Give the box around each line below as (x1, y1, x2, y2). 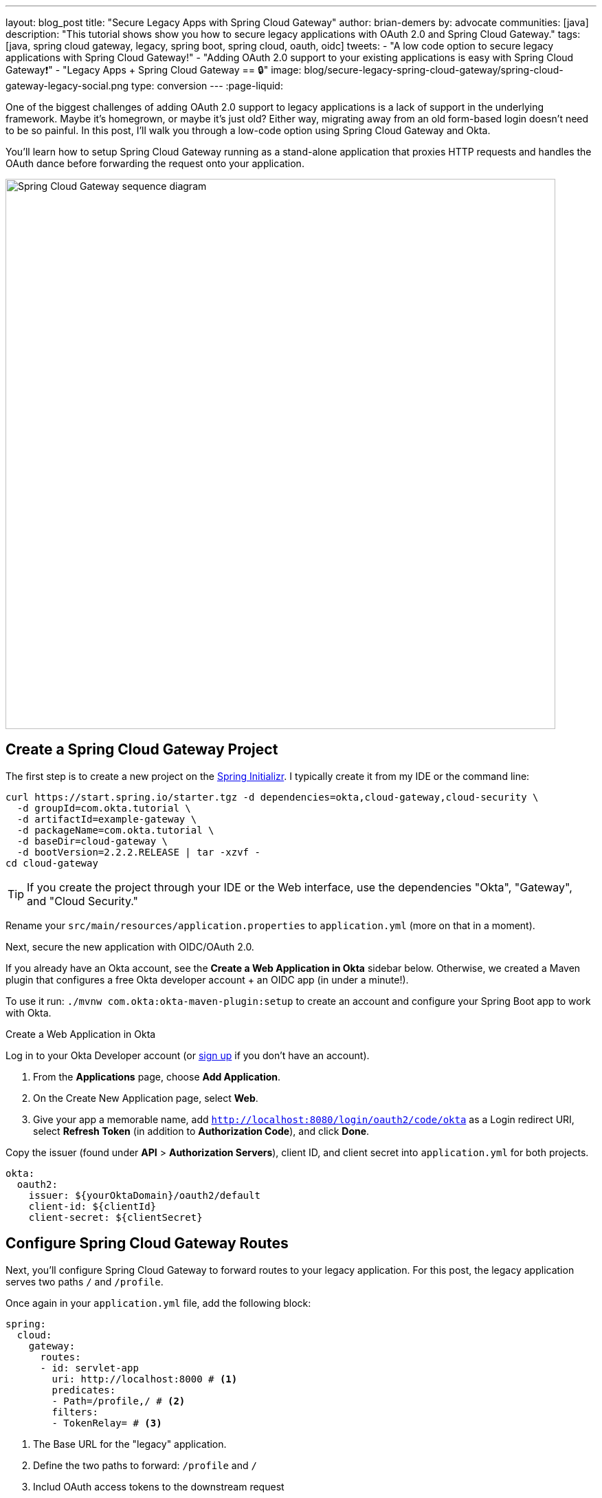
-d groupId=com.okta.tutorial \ (16, 802, 191, 814)
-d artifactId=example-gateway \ (16, 813, 197, 825)
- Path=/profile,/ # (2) (52, 1395, 186, 1407)
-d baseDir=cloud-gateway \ (16, 835, 168, 847)
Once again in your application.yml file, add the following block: (5, 1296, 311, 1309)
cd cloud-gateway (5, 857, 98, 869)
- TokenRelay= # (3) (52, 1417, 162, 1429)
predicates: (52, 1384, 116, 1396)
